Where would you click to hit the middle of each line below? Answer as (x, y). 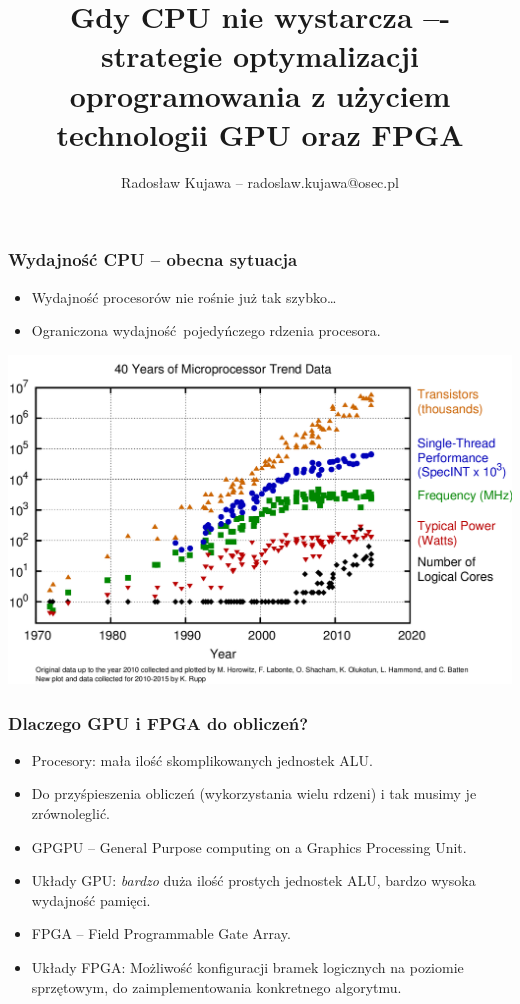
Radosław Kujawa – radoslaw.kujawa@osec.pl (260, 181)
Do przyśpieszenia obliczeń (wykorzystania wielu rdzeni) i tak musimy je (254, 793)
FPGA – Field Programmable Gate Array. (161, 933)
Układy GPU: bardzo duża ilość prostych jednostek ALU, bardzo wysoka (253, 880)
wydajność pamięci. (91, 899)
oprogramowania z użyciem (260, 94)
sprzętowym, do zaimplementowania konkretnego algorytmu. (216, 986)
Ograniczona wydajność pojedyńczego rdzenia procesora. (206, 330)
